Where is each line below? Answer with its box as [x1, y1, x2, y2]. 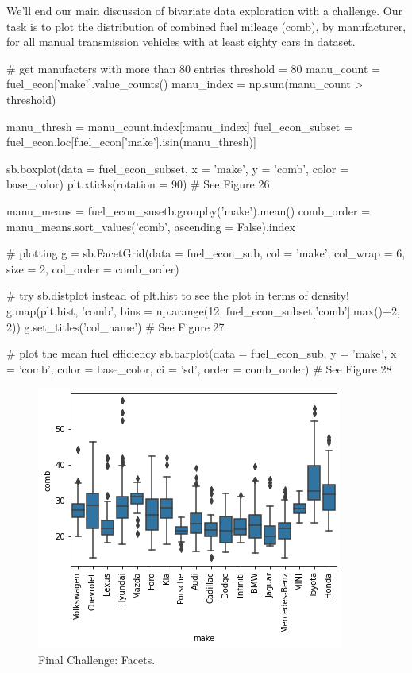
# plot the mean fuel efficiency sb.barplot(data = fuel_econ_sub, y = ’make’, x [6, 345, 397, 362]
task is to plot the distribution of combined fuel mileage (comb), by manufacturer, [6, 17, 406, 34]
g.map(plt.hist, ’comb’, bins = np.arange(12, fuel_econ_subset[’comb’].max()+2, [6, 302, 400, 319]
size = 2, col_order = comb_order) [6, 260, 179, 277]
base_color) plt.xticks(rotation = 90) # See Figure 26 [6, 176, 270, 192]
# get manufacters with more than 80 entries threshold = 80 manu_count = [6, 60, 380, 76]
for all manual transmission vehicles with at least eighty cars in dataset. [6, 33, 356, 50]
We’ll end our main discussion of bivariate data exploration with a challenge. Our [6, 2, 402, 18]
